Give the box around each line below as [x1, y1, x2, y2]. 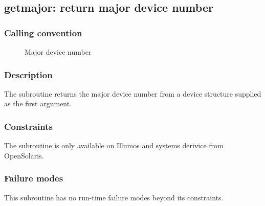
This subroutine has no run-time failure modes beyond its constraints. [4, 192, 224, 202]
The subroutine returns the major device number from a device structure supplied [4, 88, 261, 99]
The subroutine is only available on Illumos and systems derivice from [4, 140, 224, 151]
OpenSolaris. [4, 150, 44, 161]
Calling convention [4, 26, 82, 39]
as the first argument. [4, 98, 72, 109]
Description [4, 68, 53, 81]
